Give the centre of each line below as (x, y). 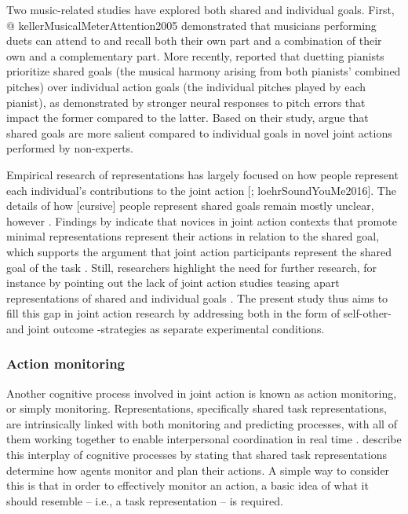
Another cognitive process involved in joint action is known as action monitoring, (202, 393)
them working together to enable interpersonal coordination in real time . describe (204, 439)
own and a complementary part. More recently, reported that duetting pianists (195, 55)
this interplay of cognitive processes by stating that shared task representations (197, 455)
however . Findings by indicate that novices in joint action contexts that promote (202, 220)
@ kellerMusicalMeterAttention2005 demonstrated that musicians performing (191, 25)
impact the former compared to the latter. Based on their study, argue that (188, 117)
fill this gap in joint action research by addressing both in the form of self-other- (199, 313)
